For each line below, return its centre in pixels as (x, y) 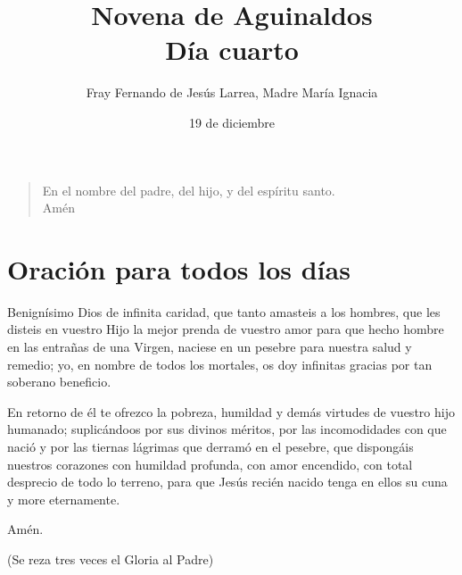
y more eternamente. (64, 499)
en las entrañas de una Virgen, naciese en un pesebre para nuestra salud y (210, 346)
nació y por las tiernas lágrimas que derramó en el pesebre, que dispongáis (210, 446)
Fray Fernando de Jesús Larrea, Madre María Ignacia (232, 92)
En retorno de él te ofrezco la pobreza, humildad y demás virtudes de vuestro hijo (231, 411)
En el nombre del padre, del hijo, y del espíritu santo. (189, 190)
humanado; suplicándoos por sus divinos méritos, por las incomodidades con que (227, 429)
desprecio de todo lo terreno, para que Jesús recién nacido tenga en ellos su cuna (227, 482)
